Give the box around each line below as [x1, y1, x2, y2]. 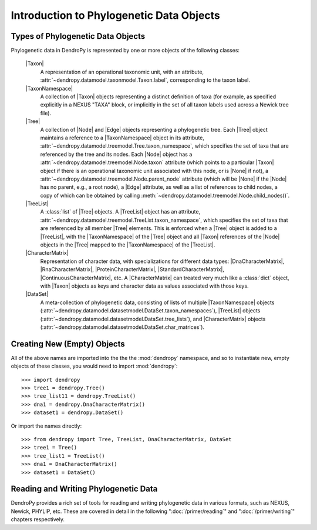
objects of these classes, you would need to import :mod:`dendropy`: [11, 362, 178, 370]
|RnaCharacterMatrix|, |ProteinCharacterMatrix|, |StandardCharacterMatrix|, [40, 266, 224, 273]
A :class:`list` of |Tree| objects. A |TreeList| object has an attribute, [40, 208, 201, 215]
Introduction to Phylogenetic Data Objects [11, 9, 220, 22]
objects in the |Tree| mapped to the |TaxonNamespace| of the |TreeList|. [40, 241, 215, 248]
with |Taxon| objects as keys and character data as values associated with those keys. [40, 282, 249, 289]
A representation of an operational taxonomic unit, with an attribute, [40, 68, 204, 75]
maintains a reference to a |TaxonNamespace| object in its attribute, [40, 134, 205, 141]
